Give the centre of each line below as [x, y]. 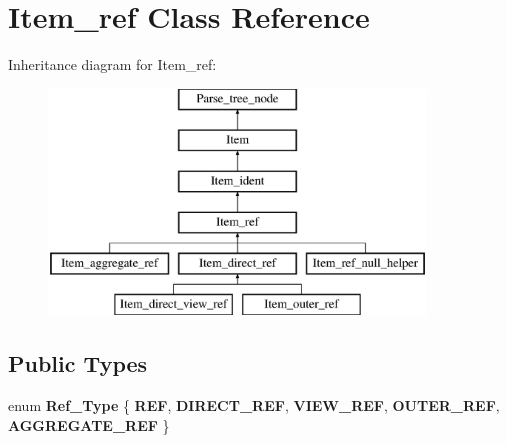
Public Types [78, 363]
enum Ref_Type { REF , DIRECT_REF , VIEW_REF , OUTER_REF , [254, 405]
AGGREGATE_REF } [89, 424]
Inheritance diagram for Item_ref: [112, 64]
